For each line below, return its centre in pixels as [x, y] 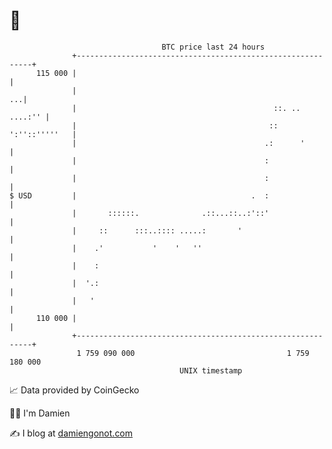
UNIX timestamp [211, 370]
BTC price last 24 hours [213, 47]
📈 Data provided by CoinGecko [74, 390]
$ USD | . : [139, 195]
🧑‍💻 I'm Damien [40, 413]
